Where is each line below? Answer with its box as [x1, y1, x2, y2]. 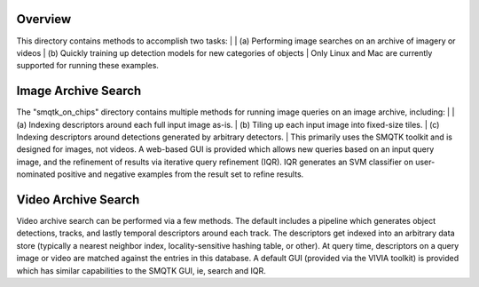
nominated [16, 169, 56, 179]
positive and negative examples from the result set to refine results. [57, 169, 304, 179]
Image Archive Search [16, 84, 142, 99]
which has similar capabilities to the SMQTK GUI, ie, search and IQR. [16, 265, 266, 275]
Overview [16, 12, 72, 27]
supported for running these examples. [16, 60, 160, 71]
